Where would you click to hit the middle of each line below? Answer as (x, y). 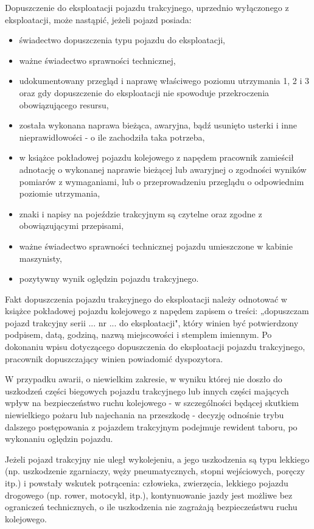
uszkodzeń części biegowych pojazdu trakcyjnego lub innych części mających (147, 391)
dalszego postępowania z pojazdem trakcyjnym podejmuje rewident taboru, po (151, 426)
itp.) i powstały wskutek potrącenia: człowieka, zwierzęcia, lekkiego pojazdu (147, 483)
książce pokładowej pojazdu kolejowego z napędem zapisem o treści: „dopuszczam (157, 311)
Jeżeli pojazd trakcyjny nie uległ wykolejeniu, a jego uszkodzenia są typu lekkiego (157, 459)
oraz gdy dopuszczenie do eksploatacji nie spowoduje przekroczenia (144, 92)
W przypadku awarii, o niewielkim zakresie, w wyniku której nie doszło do (144, 379)
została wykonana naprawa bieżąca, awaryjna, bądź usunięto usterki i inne (158, 125)
